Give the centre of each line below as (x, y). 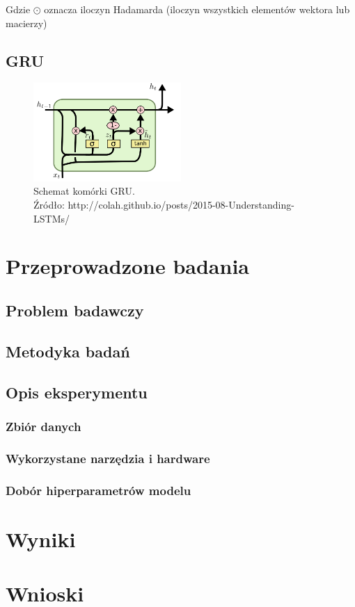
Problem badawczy (75, 310)
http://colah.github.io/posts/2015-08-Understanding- (181, 205)
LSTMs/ (52, 218)
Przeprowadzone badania (127, 266)
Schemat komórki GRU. (84, 191)
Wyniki (41, 539)
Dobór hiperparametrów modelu (98, 490)
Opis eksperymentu (77, 392)
